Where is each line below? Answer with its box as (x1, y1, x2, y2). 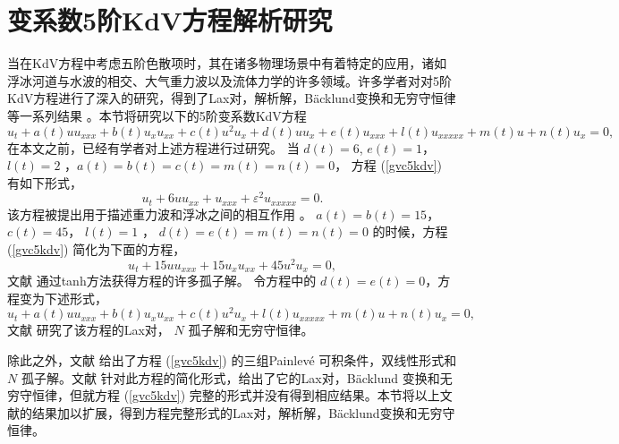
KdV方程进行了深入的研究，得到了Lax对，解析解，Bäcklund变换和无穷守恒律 (7, 89, 456, 107)
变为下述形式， (19, 288, 107, 307)
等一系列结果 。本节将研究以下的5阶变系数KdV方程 (7, 106, 307, 124)
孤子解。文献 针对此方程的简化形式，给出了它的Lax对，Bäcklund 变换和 (21, 368, 440, 387)
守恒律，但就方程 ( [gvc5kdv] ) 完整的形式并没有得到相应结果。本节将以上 (19, 386, 440, 405)
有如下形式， (7, 173, 82, 192)
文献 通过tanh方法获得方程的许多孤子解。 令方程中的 (7, 271, 317, 290)
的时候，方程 (372, 222, 448, 241)
